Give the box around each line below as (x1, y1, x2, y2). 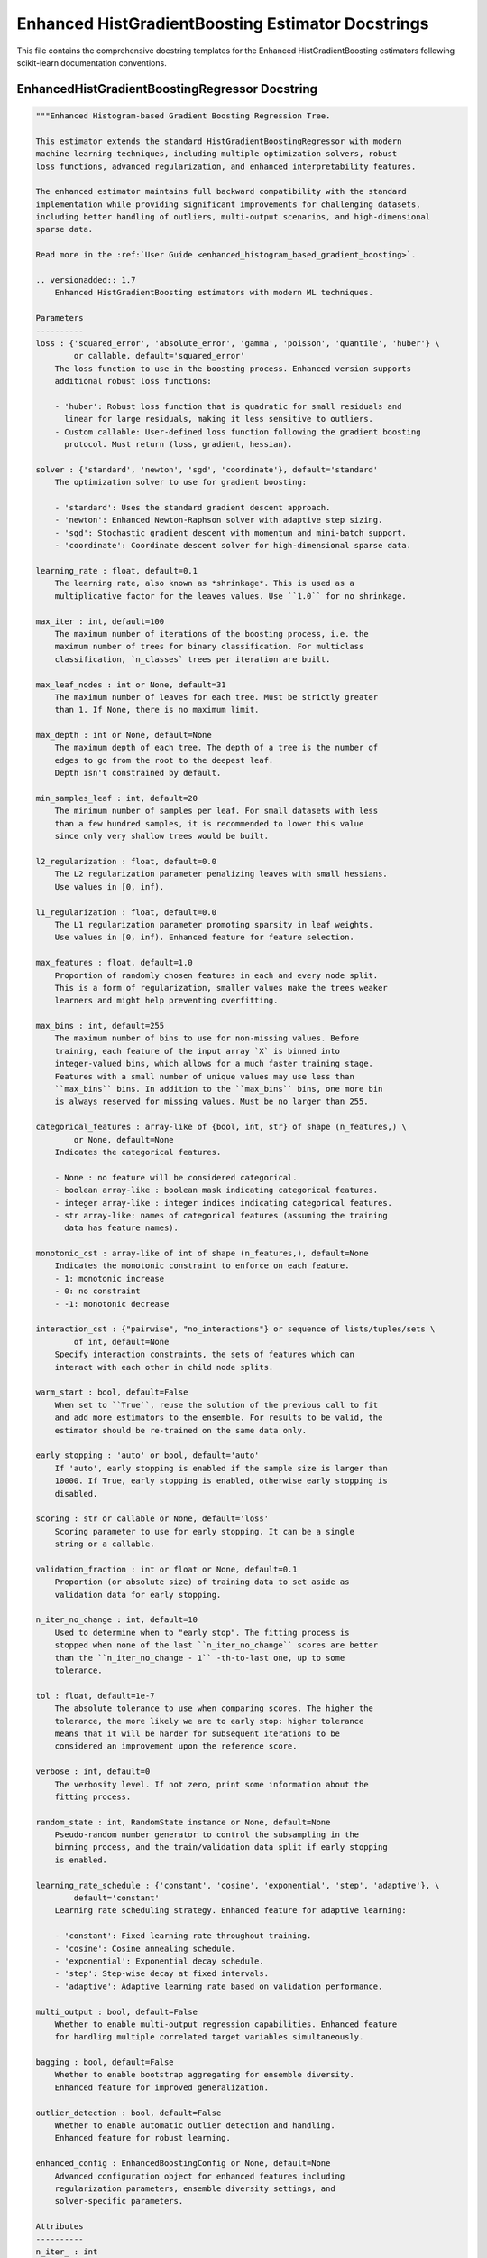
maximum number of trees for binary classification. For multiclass (54, 641, 364, 652)
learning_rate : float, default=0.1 (35, 565, 198, 575)
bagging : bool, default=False (35, 2057, 175, 2067)
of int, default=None (73, 1337, 170, 1347)
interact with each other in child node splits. (54, 1362, 274, 1372)
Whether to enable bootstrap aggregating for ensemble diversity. (54, 2069, 355, 2080)
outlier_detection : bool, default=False (35, 2107, 222, 2118)
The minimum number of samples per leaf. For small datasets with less (54, 806, 379, 816)
